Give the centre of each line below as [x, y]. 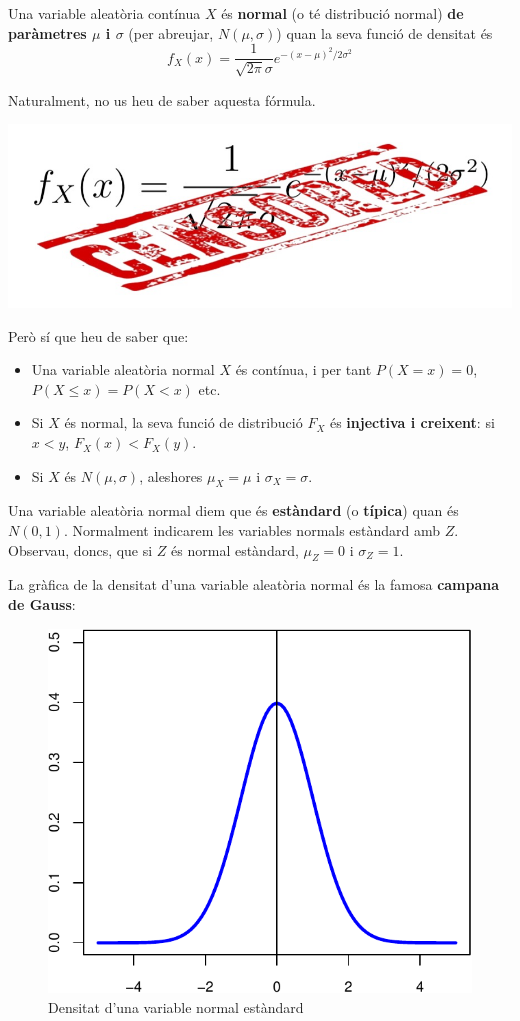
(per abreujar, [171, 32]
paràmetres [47, 32]
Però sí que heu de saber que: [98, 335]
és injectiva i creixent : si [412, 422]
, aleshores [171, 475]
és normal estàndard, [235, 549]
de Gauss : [42, 604]
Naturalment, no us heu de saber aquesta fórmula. [162, 99]
